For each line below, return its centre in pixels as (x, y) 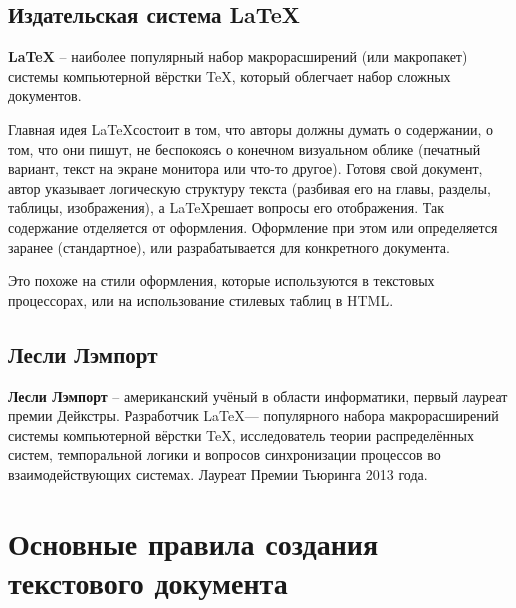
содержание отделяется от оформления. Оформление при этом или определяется (253, 226)
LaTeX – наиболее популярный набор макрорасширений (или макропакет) (238, 56)
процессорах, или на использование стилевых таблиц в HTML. (201, 299)
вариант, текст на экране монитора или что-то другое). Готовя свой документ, (245, 168)
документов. (45, 95)
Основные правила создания (193, 542)
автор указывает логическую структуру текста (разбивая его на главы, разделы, (249, 187)
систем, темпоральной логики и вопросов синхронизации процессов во (224, 454)
